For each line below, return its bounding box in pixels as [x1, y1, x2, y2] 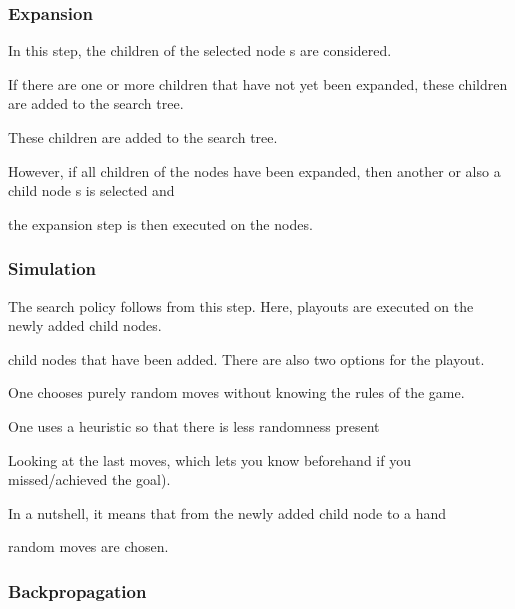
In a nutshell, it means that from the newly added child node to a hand [8, 502, 447, 523]
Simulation [8, 256, 97, 281]
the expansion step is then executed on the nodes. [8, 213, 313, 234]
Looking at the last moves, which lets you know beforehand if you [8, 449, 411, 470]
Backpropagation [8, 578, 147, 603]
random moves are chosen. [8, 536, 169, 557]
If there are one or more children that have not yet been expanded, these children [8, 73, 508, 94]
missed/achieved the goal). [8, 469, 171, 490]
